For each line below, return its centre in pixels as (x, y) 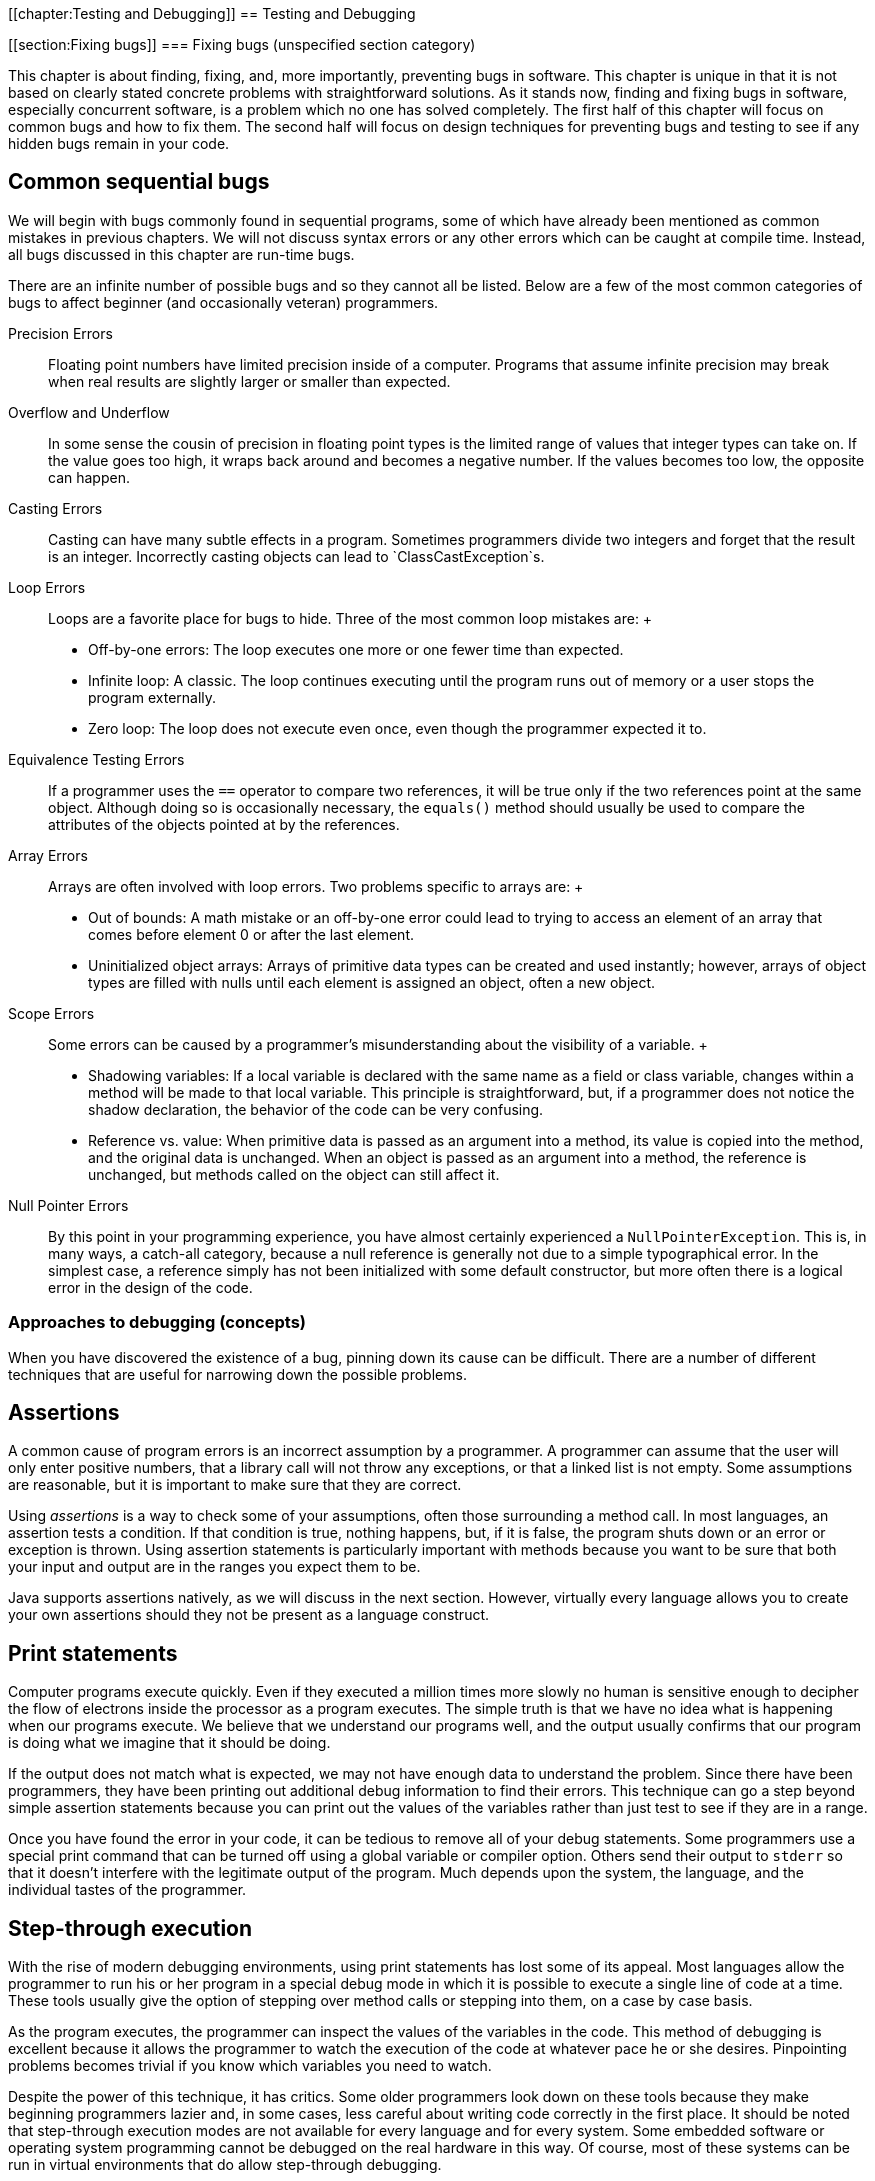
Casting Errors (55, 508)
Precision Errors (60, 333)
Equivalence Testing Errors (96, 759)
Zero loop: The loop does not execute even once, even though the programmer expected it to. (397, 728)
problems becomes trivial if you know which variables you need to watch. (250, 2066)
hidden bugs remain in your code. (119, 143)
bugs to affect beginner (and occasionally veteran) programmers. (223, 302)
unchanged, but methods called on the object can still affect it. (294, 1174)
